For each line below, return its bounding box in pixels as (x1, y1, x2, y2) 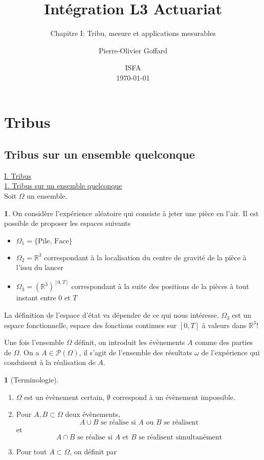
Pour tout (16, 446, 47, 457)
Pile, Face (37, 237, 69, 245)
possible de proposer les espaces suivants (4, 218, 131, 228)
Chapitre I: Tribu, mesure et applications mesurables (50, 28, 216, 39)
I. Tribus (4, 170, 32, 181)
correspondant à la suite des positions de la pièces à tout (71, 281, 249, 292)
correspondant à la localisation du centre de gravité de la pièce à (44, 252, 247, 262)
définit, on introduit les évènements (74, 337, 185, 348)
